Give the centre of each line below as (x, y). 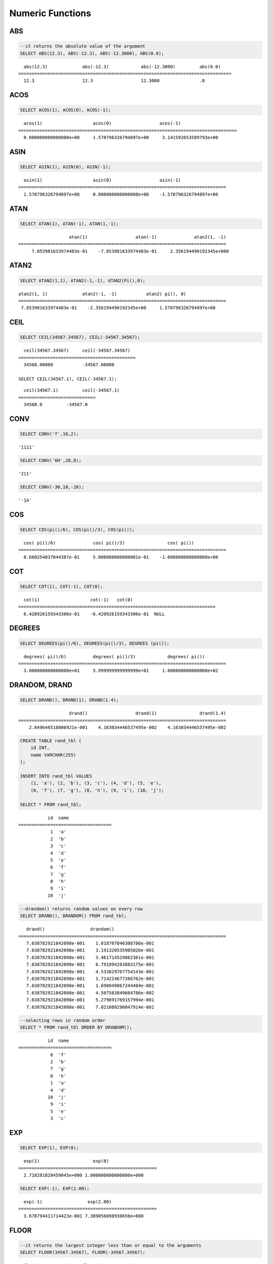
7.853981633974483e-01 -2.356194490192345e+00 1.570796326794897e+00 (118, 308)
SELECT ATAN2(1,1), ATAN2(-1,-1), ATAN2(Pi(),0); (83, 280)
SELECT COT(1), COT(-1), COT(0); (61, 586)
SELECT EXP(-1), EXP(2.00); (55, 1188)
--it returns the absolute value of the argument (83, 46)
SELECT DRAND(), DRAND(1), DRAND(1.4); (69, 700)
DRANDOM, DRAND (41, 685)
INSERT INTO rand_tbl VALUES (56, 776)
